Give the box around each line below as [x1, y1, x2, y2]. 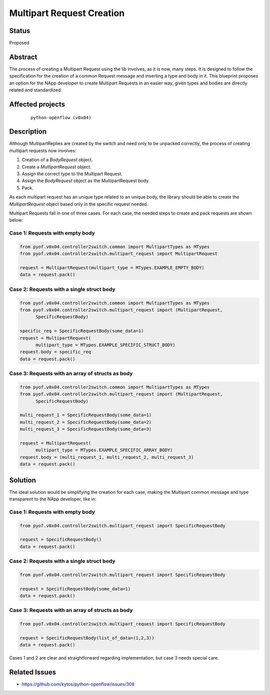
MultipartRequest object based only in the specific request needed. [9, 201, 148, 207]
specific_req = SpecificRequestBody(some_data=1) [19, 328, 144, 334]
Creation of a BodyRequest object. [21, 157, 93, 163]
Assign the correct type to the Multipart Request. [21, 171, 122, 177]
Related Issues [9, 668, 56, 676]
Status [9, 27, 30, 35]
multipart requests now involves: [9, 148, 76, 154]
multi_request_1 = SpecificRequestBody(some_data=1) [19, 412, 152, 418]
